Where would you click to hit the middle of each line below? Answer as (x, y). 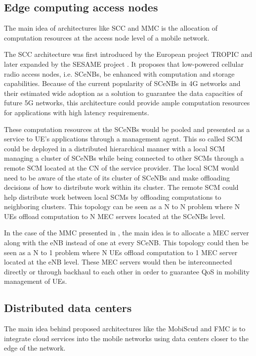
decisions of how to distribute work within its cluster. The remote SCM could (121, 187)
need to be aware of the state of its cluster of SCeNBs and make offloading (117, 177)
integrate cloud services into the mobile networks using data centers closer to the (126, 338)
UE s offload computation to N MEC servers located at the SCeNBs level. (115, 216)
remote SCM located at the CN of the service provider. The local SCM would (122, 167)
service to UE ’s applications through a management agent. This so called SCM (123, 139)
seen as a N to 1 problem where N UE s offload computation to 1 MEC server (121, 252)
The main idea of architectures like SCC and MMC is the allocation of (111, 28)
